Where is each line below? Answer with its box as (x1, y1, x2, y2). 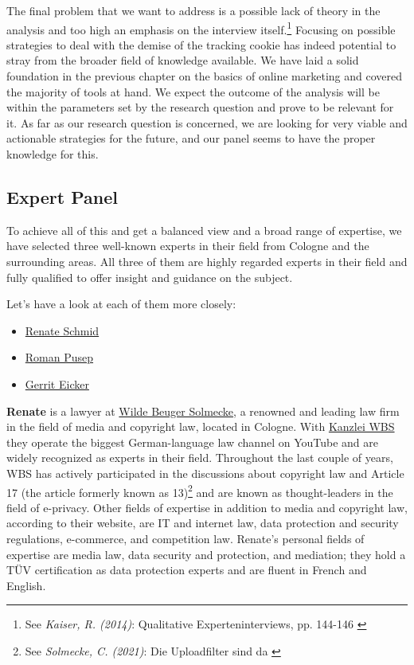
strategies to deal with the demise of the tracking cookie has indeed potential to (6, 36, 396, 53)
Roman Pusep (25, 349, 94, 366)
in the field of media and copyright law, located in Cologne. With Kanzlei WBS (6, 418, 395, 435)
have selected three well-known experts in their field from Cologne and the (6, 237, 369, 254)
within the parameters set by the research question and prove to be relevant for (6, 99, 394, 115)
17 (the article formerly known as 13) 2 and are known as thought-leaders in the (6, 481, 393, 500)
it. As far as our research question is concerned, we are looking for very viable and (6, 114, 408, 131)
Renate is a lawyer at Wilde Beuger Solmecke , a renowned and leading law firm (6, 402, 400, 419)
